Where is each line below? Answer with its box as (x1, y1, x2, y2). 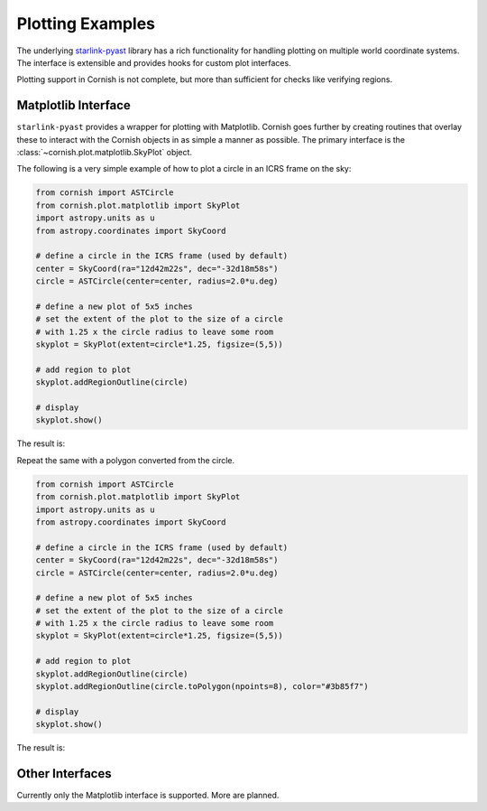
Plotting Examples (16, 14, 156, 33)
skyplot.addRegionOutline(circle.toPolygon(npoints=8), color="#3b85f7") (35, 682, 369, 692)
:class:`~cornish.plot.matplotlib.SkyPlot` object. (16, 147, 193, 158)
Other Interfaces (16, 766, 112, 781)
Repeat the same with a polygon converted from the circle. (16, 454, 235, 465)
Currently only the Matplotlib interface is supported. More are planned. (16, 790, 280, 801)
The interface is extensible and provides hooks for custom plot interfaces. (16, 57, 292, 68)
